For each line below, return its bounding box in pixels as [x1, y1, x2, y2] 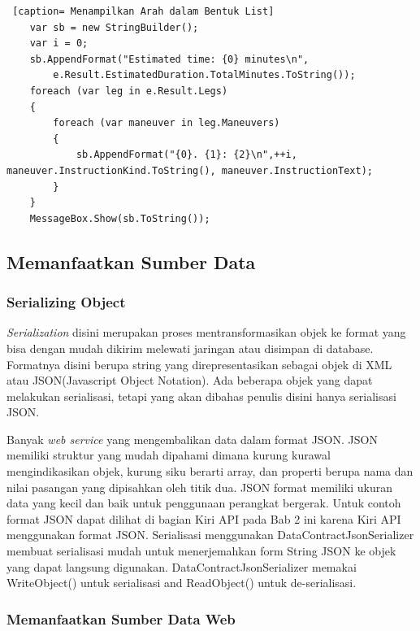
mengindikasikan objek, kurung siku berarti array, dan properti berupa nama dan [6, 463, 414, 480]
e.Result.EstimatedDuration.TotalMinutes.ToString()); [53, 69, 356, 81]
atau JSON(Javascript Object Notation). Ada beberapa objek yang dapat [6, 372, 373, 389]
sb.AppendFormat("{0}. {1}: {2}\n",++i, [76, 149, 297, 161]
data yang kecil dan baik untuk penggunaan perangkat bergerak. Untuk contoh [6, 494, 401, 511]
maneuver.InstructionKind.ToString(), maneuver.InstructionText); [6, 164, 374, 176]
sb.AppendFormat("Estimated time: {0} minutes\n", [29, 53, 310, 65]
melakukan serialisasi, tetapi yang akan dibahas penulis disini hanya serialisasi [6, 387, 396, 404]
